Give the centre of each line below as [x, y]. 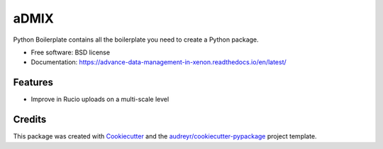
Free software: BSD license [70, 52]
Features [33, 82]
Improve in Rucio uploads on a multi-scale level [100, 100]
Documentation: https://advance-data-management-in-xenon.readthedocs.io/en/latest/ [159, 62]
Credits [30, 120]
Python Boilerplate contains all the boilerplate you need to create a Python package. [136, 40]
